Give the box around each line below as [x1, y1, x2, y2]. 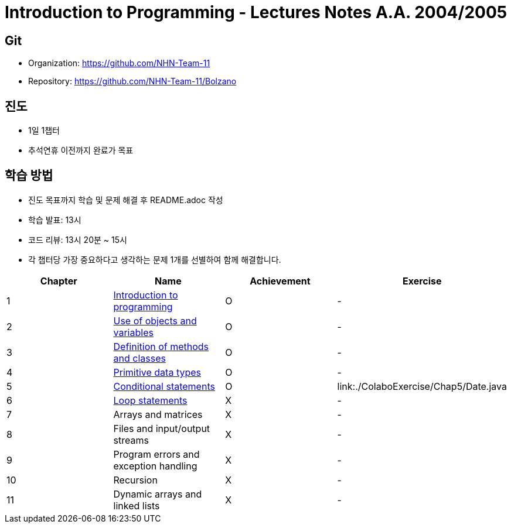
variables [113, 326, 154, 338]
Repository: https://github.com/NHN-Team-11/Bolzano [28, 76, 237, 87]
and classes [113, 352, 166, 364]
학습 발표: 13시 [28, 214, 81, 225]
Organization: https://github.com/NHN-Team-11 [28, 58, 210, 68]
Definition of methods [113, 340, 209, 352]
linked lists [113, 499, 160, 512]
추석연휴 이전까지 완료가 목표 [28, 145, 134, 156]
